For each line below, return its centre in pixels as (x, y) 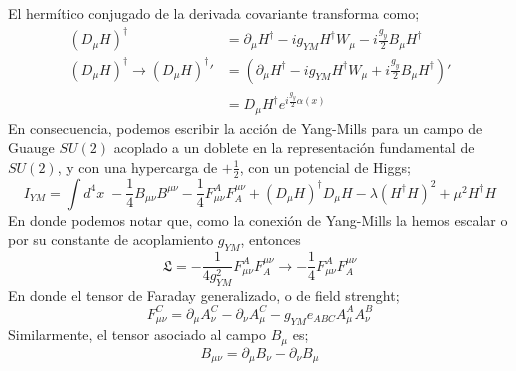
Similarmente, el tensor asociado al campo (137, 334)
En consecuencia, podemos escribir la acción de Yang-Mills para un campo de (245, 127)
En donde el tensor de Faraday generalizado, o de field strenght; (204, 294)
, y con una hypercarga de (137, 166)
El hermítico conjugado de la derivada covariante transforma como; (214, 13)
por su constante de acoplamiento (111, 239)
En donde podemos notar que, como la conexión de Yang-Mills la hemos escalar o (258, 219)
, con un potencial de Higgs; (325, 166)
